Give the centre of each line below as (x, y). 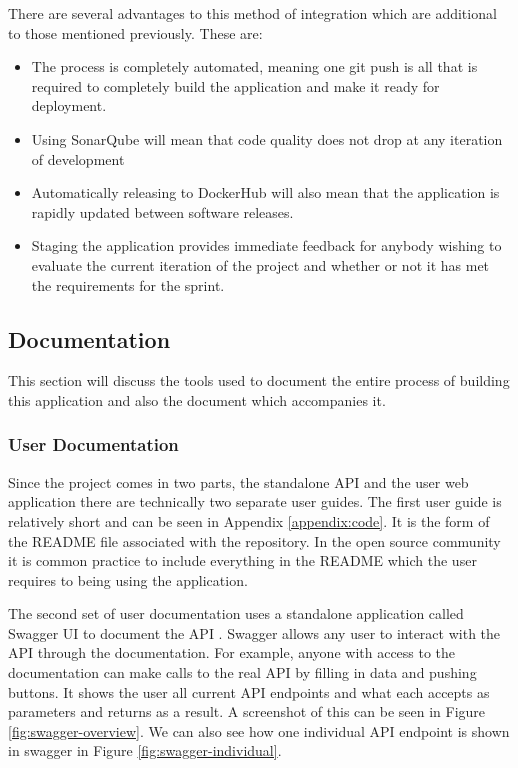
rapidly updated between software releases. (162, 211)
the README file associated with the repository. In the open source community (254, 540)
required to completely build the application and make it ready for (235, 85)
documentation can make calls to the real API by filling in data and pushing (242, 672)
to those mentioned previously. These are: (135, 32)
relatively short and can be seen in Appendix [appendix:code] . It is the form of (249, 520)
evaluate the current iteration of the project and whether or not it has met (260, 264)
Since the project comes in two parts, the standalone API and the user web (238, 481)
